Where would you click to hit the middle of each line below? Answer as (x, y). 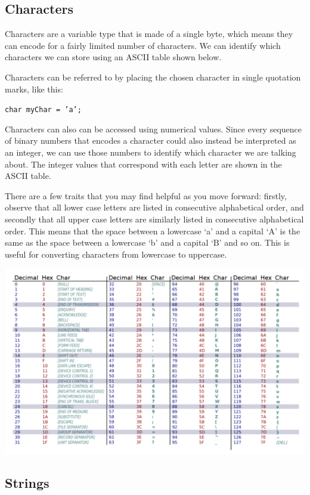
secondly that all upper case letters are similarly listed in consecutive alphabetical (154, 219)
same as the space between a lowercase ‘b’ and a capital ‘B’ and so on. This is (147, 242)
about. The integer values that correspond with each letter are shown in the (143, 164)
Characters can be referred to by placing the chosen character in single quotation (153, 77)
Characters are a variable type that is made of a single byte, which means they (149, 34)
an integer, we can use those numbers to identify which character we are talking (151, 152)
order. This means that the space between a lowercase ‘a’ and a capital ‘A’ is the (153, 231)
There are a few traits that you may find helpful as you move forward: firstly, (146, 195)
